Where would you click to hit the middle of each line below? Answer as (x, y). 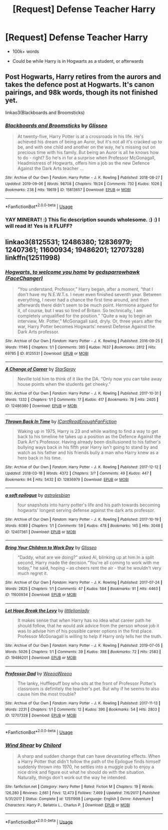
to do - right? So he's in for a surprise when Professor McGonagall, (86, 158)
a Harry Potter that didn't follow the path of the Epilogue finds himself (89, 762)
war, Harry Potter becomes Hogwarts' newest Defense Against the (86, 327)
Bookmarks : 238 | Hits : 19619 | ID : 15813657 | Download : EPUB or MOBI (68, 190)
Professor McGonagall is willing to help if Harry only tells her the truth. (90, 636)
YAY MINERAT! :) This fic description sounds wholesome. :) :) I (82, 219)
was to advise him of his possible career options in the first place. (85, 631)
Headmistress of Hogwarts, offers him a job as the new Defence (83, 163)
